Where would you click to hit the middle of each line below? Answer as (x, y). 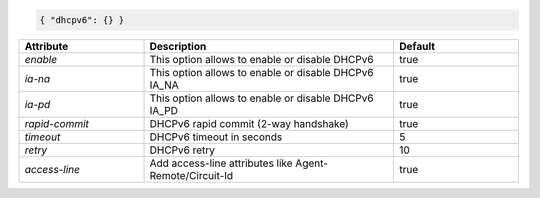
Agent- (312, 163)
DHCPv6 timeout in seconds (216, 137)
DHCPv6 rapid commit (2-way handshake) (249, 123)
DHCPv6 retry (182, 150)
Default (416, 46)
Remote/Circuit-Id (191, 175)
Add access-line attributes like (221, 163)
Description (178, 46)
